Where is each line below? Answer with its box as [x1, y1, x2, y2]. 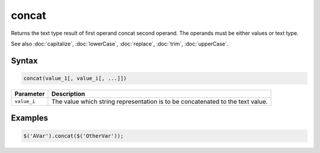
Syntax [11, 56, 38, 66]
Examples [11, 113, 49, 123]
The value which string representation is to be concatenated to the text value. [51, 97, 268, 106]
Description [51, 89, 85, 97]
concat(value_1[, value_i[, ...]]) [23, 74, 127, 82]
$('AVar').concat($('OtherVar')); [23, 132, 124, 139]
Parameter [14, 89, 45, 97]
